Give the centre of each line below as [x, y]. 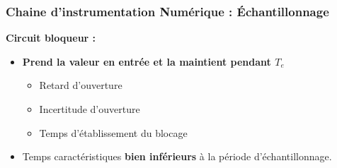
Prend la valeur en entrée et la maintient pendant [147, 61]
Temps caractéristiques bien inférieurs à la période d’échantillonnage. [177, 156]
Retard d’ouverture [81, 85]
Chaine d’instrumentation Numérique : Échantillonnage [167, 11]
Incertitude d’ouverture [90, 109]
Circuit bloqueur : [51, 38]
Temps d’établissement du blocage [113, 132]
